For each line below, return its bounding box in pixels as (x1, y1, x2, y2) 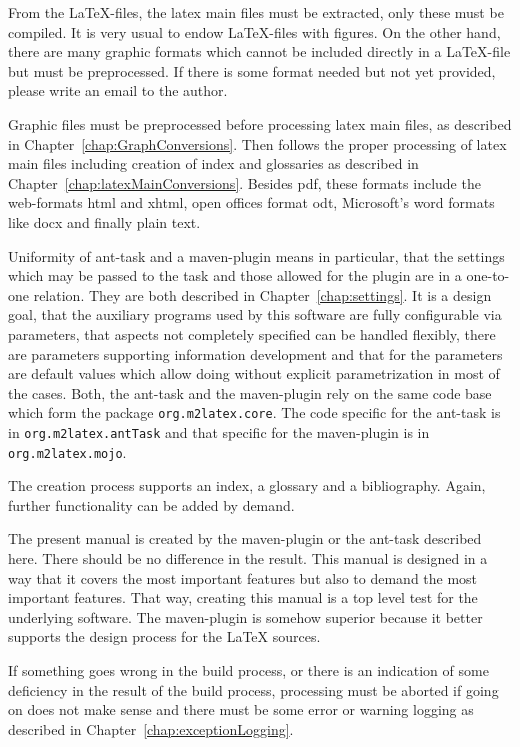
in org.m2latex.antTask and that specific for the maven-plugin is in (8, 421, 430, 442)
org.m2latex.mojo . (8, 441, 127, 462)
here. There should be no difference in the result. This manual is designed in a (8, 548, 488, 569)
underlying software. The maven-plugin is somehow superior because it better (8, 606, 483, 627)
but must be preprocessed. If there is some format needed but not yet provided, (8, 60, 496, 81)
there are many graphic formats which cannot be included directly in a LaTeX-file (8, 41, 511, 62)
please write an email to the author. (8, 80, 228, 101)
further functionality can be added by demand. (8, 494, 295, 515)
